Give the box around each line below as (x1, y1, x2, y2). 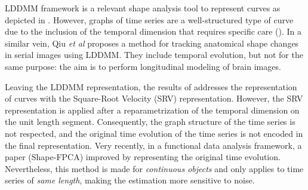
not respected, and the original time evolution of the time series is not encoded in (5, 127, 303, 139)
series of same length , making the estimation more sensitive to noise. (5, 174, 255, 186)
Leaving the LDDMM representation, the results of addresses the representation (5, 80, 297, 93)
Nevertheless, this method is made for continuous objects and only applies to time (5, 162, 304, 174)
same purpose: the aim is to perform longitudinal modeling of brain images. (5, 60, 281, 72)
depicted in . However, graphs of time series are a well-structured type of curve (5, 13, 294, 26)
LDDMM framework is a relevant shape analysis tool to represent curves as (5, 2, 281, 14)
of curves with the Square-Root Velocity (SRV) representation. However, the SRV (5, 92, 303, 105)
